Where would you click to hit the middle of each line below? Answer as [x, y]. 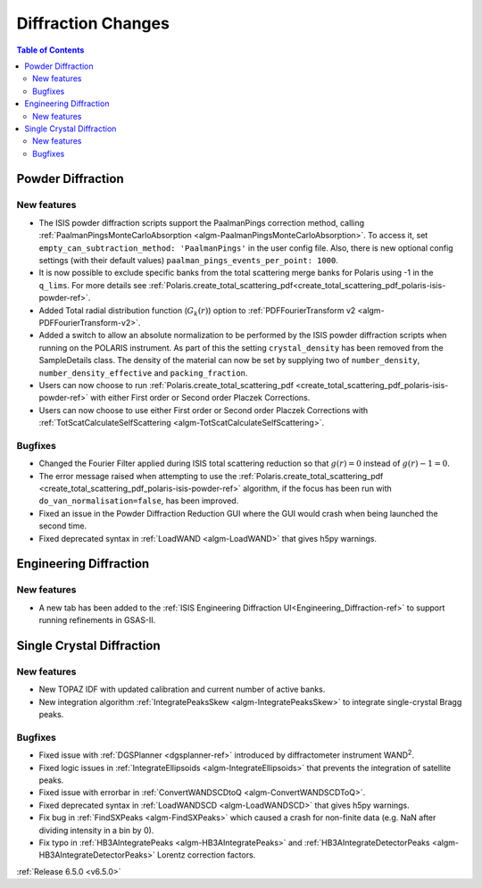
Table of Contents [50, 50]
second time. [63, 526]
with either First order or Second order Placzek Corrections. [200, 398]
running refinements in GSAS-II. [97, 620]
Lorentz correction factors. [206, 855]
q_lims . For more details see [93, 285]
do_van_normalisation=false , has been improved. [139, 501]
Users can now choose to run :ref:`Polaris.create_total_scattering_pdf [166, 385]
